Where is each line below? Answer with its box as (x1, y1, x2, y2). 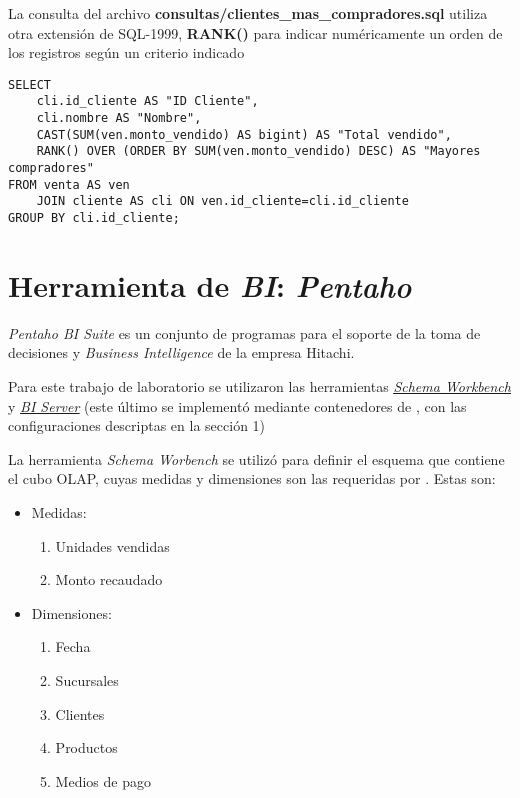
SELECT (8, 77, 51, 92)
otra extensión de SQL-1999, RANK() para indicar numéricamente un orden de (8, 22, 503, 43)
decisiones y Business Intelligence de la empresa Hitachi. (8, 342, 355, 363)
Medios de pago (55, 770, 151, 791)
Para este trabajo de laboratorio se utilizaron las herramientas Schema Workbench (8, 376, 511, 396)
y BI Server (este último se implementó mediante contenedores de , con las (8, 395, 467, 416)
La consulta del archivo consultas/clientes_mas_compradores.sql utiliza (8, 3, 488, 23)
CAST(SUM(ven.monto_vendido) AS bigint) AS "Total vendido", (36, 127, 452, 142)
